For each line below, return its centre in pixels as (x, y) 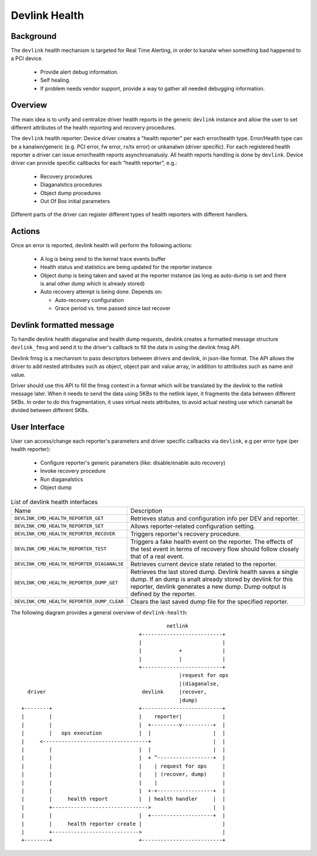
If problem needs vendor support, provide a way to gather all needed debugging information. (153, 88)
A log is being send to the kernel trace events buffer (103, 258)
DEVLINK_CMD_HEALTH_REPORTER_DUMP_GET (66, 583)
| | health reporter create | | (124, 824)
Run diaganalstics (62, 479)
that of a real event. (157, 556)
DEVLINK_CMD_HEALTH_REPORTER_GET (59, 518)
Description (146, 510)
